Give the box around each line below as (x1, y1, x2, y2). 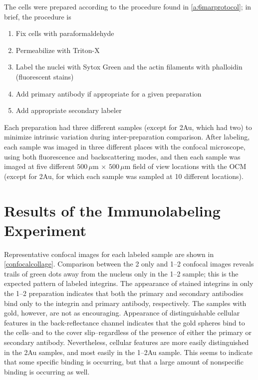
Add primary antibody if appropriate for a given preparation (15, 88, 202, 98)
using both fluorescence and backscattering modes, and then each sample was (4, 151, 241, 161)
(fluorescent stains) (15, 71, 74, 81)
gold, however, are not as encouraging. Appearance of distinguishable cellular (4, 307, 240, 318)
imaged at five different (4, 161, 75, 171)
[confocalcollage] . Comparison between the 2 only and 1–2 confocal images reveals (4, 258, 254, 269)
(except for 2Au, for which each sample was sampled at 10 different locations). (4, 170, 244, 181)
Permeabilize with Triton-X (15, 44, 100, 55)
